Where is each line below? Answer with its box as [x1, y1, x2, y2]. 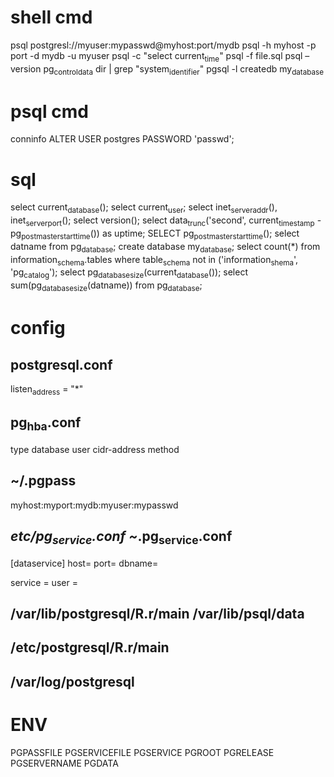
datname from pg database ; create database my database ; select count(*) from [10, 240, 321, 255]
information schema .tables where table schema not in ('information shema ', [10, 253, 299, 268]
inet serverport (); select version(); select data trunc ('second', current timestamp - [10, 214, 322, 228]
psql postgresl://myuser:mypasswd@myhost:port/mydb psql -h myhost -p [10, 39, 317, 51]
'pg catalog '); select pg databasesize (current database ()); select [10, 266, 248, 281]
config [10, 317, 66, 340]
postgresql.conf [10, 356, 113, 373]
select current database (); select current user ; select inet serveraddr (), [10, 201, 278, 216]
